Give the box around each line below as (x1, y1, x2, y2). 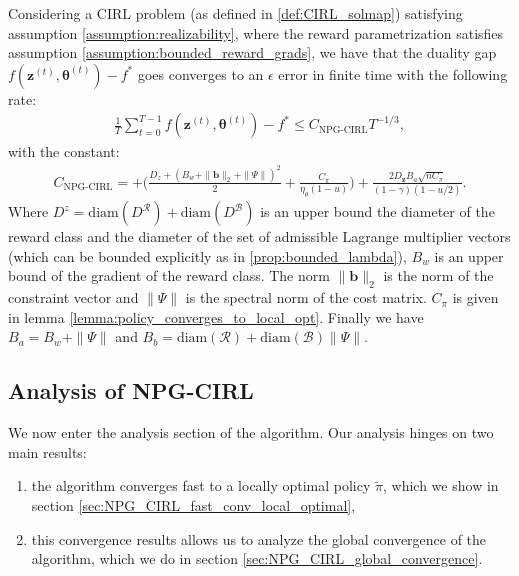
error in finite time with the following (278, 63, 508, 84)
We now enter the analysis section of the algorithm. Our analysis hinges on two (8, 422, 494, 443)
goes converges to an (137, 63, 264, 84)
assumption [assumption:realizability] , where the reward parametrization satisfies (8, 22, 504, 43)
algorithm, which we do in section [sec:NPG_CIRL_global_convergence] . (31, 548, 483, 569)
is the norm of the (383, 265, 494, 286)
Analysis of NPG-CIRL (8, 375, 254, 406)
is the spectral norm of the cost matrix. (185, 287, 427, 308)
